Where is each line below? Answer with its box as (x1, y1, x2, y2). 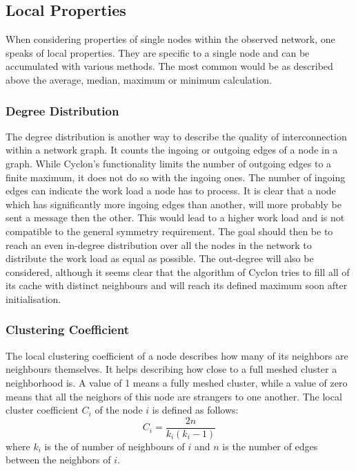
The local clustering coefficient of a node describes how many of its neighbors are (6, 348, 348, 362)
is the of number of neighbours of (44, 438, 185, 453)
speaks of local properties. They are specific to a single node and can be (6, 45, 310, 59)
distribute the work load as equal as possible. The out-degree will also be (6, 251, 314, 266)
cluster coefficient (6, 403, 79, 417)
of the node (95, 403, 143, 417)
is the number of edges (222, 438, 318, 453)
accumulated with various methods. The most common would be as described (6, 59, 333, 73)
